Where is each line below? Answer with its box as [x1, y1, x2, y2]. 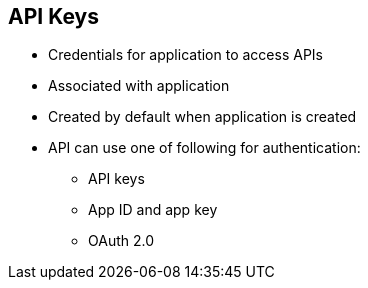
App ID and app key [88, 201, 218, 219]
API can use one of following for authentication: [48, 139, 361, 157]
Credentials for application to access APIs [48, 46, 323, 64]
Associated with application [48, 77, 230, 95]
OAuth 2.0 [88, 232, 155, 250]
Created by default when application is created [48, 108, 357, 126]
